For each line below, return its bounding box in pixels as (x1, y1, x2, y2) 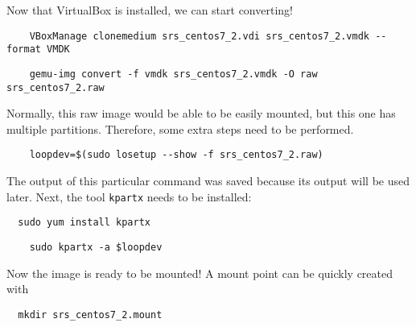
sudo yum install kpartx (18, 217, 150, 229)
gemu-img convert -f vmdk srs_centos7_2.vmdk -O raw (29, 68, 318, 80)
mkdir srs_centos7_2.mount (18, 308, 163, 321)
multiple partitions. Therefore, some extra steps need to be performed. (6, 120, 354, 137)
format (6, 43, 41, 56)
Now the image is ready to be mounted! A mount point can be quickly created (6, 264, 393, 281)
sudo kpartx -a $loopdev (29, 241, 163, 253)
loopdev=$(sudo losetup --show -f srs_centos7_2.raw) (29, 149, 323, 161)
